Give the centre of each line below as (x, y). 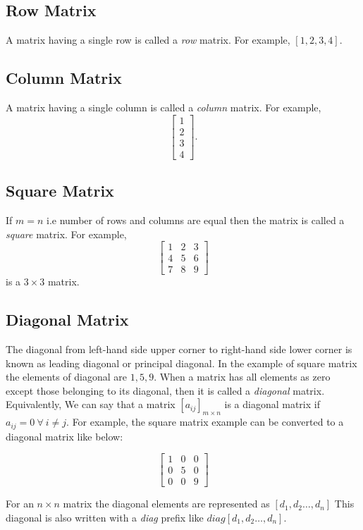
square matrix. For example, (66, 234)
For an (20, 504)
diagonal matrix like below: (64, 436)
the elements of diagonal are (66, 377)
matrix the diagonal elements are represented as (166, 504)
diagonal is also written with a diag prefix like (105, 517)
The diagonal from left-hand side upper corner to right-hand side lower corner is (179, 349)
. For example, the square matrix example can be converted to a (205, 422)
